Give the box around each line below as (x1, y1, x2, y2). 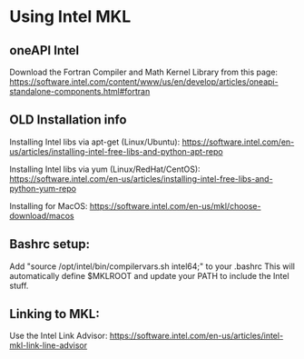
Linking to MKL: (9, 306, 100, 322)
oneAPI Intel (9, 43, 80, 58)
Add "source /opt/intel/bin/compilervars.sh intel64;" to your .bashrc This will (9, 261, 295, 272)
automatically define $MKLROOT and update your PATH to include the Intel (9, 270, 289, 281)
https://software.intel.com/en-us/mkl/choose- (89, 200, 261, 211)
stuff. (9, 280, 29, 291)
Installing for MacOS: (9, 200, 88, 211)
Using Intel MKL (9, 6, 132, 27)
